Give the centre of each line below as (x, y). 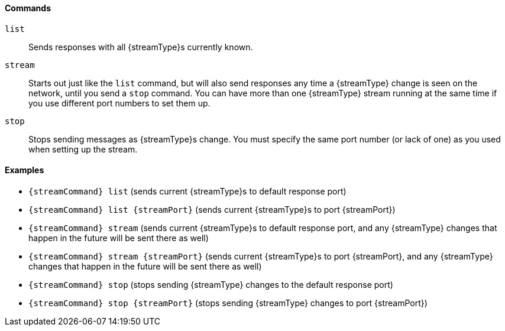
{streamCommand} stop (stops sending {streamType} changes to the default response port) (211, 284)
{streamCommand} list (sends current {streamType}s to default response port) (187, 191)
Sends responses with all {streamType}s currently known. (141, 47)
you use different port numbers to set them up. (119, 103)
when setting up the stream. (83, 149)
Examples (25, 170)
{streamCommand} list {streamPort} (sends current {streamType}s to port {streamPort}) (212, 209)
